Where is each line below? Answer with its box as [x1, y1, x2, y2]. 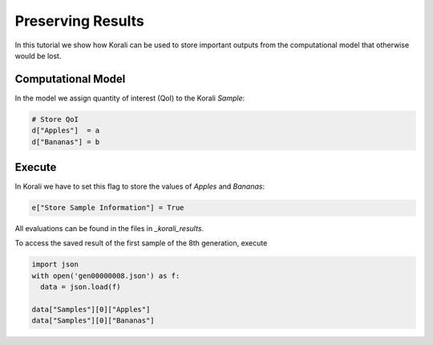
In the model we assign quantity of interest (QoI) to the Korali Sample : [14, 93, 245, 103]
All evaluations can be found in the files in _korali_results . [14, 224, 204, 233]
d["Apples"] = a [31, 126, 100, 136]
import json [31, 260, 79, 269]
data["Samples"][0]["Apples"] [31, 305, 151, 315]
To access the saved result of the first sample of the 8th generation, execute [14, 238, 268, 248]
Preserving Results [14, 12, 144, 30]
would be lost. [14, 51, 62, 60]
